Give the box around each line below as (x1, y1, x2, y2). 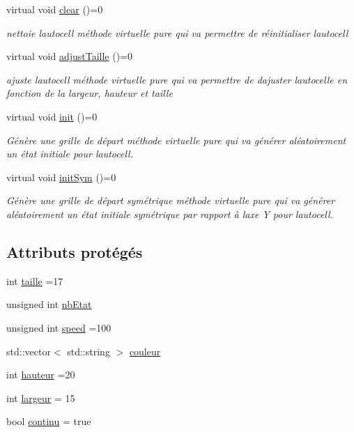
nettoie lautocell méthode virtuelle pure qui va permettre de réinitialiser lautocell (6, 25, 348, 40)
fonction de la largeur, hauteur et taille (6, 86, 173, 100)
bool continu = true (6, 414, 91, 429)
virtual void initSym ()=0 (6, 169, 116, 184)
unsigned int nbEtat (6, 297, 92, 311)
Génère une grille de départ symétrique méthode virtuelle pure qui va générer (6, 193, 335, 208)
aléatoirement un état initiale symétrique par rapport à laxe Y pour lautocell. (6, 206, 333, 221)
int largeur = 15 (6, 390, 75, 405)
